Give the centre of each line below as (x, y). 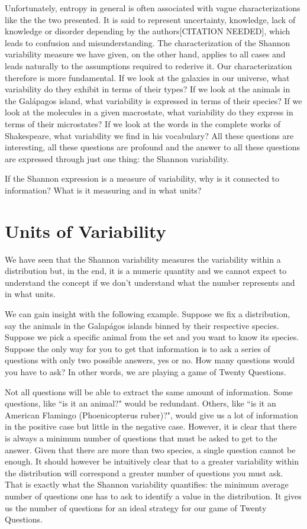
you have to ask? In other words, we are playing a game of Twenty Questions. (146, 371)
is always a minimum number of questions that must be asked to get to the (141, 438)
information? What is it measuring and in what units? (103, 190)
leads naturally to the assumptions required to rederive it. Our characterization (148, 65)
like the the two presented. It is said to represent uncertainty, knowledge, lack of (150, 19)
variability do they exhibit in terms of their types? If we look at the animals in (148, 89)
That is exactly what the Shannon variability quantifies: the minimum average (147, 484)
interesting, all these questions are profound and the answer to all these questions (152, 147)
